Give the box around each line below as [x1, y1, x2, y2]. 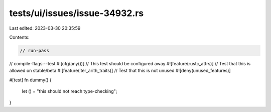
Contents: [9, 34, 30, 40]
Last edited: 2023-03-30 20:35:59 [9, 25, 81, 31]
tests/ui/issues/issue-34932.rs [9, 8, 144, 19]
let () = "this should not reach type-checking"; [22, 88, 117, 94]
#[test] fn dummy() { [9, 77, 52, 83]
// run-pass [20, 48, 50, 53]
